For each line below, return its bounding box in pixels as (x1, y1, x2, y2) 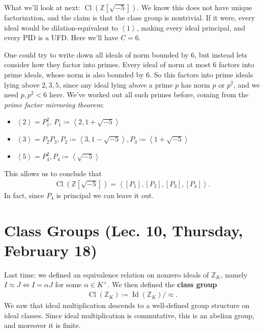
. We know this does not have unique (137, 2, 252, 12)
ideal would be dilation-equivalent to (4, 22, 118, 33)
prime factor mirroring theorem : (4, 99, 104, 109)
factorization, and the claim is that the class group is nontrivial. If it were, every (4, 12, 255, 22)
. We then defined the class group (107, 279, 217, 290)
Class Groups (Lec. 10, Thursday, (4, 219, 243, 240)
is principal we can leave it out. (56, 189, 154, 200)
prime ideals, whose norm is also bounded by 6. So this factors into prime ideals (4, 69, 253, 79)
